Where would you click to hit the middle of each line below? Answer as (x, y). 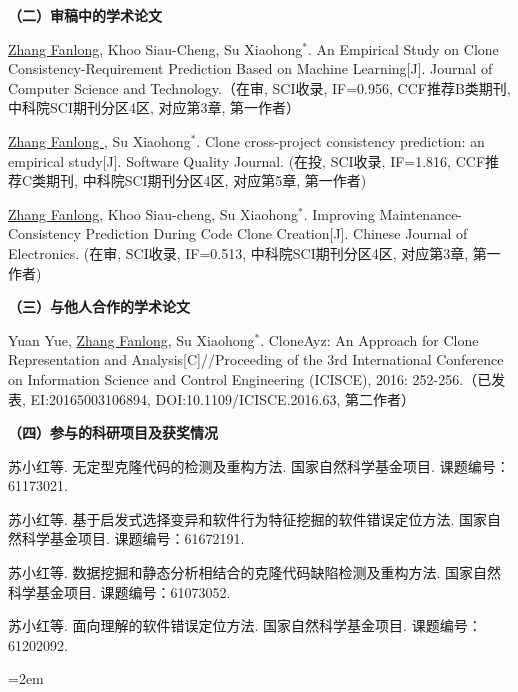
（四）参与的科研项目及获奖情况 (113, 432)
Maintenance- (421, 213)
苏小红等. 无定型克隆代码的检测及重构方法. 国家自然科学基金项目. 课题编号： (259, 465)
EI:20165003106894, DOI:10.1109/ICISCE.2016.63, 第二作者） (222, 398)
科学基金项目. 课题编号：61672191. (133, 538)
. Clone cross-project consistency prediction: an (340, 140)
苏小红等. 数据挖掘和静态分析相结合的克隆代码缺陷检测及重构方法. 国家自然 (255, 572)
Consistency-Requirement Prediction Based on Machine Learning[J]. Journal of (250, 68)
